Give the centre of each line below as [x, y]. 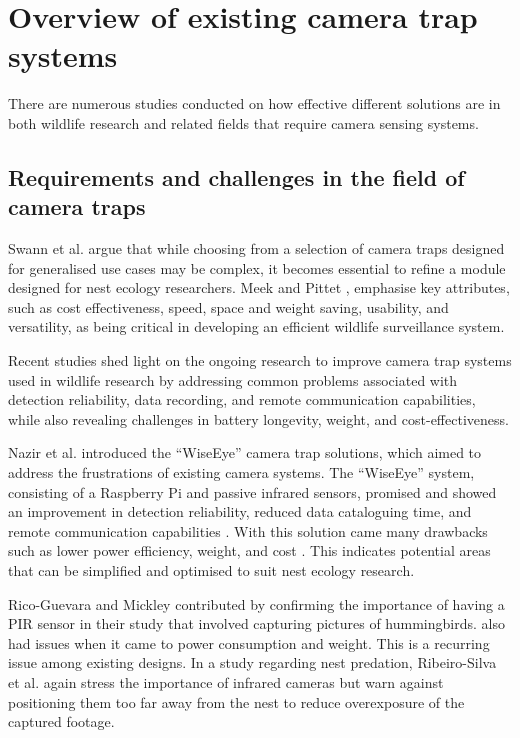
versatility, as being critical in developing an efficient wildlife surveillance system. [256, 326]
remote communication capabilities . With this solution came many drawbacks [248, 530]
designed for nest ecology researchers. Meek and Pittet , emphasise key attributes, [259, 287]
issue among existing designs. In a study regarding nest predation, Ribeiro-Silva [252, 662]
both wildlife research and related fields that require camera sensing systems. [243, 122]
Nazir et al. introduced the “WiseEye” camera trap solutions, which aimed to [245, 452]
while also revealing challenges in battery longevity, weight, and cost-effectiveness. [258, 418]
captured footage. [61, 721]
